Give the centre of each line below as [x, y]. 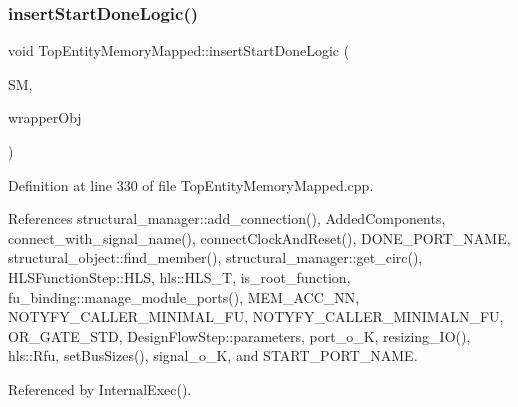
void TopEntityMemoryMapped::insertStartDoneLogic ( [179, 50]
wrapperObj [45, 117]
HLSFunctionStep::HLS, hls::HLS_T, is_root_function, [179, 276]
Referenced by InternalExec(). [100, 388]
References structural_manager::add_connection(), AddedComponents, [227, 218]
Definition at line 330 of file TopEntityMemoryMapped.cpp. [191, 184]
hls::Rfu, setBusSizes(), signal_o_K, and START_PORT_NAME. [213, 355]
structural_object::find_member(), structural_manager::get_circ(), [215, 257]
